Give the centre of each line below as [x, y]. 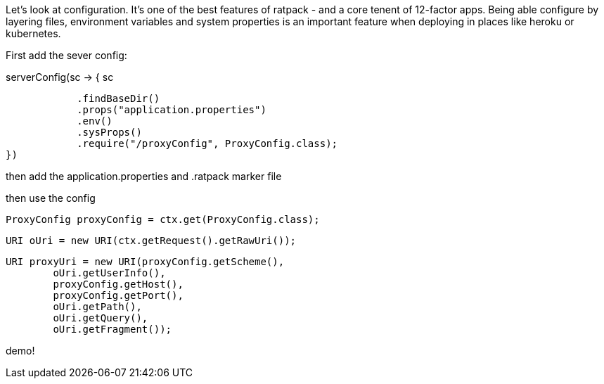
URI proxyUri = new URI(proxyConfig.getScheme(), [145, 262]
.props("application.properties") [172, 110]
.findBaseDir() [118, 98]
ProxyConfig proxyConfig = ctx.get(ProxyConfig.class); [163, 219]
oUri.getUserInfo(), [109, 273]
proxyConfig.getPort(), [118, 295]
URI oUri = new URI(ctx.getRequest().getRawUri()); [151, 241]
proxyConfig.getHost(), [118, 284]
